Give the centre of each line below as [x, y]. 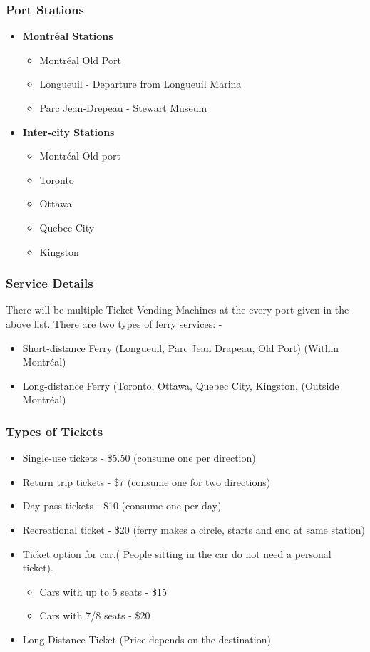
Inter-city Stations [68, 131]
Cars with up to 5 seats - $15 [103, 591]
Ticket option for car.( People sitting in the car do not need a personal [177, 553]
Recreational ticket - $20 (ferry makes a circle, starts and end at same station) [194, 529]
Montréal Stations [68, 36]
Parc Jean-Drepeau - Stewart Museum [123, 108]
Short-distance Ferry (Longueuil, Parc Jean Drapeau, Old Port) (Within [181, 347]
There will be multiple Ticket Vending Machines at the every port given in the [178, 310]
